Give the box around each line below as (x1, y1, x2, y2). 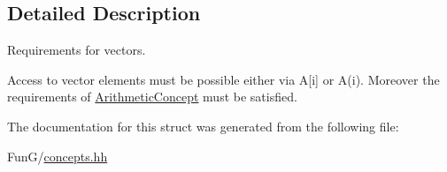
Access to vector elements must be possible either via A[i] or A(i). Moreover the (7, 70, 440, 88)
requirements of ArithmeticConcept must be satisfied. (7, 87, 297, 106)
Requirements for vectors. (7, 41, 146, 59)
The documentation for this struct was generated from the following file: (7, 116, 399, 135)
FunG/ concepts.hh (7, 146, 108, 165)
